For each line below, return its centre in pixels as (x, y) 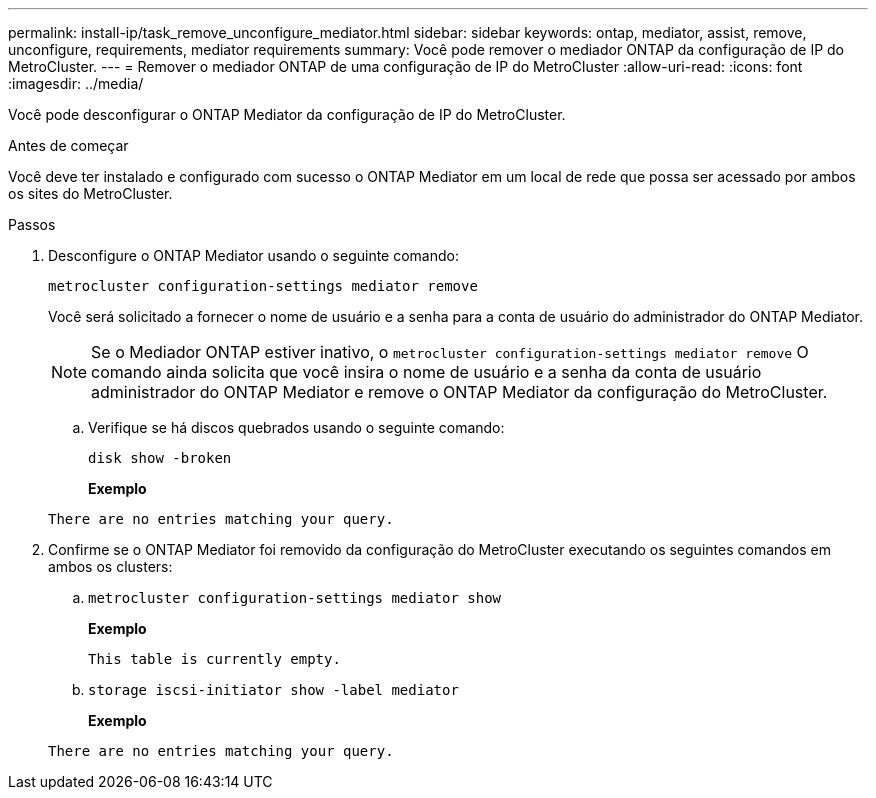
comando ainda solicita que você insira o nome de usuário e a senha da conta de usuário (426, 372)
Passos (32, 224)
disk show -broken (160, 458)
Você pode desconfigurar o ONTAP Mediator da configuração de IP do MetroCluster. (287, 114)
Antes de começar (68, 145)
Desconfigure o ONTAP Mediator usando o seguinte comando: (253, 255)
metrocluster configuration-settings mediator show (295, 598)
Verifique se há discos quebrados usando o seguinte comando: (296, 427)
